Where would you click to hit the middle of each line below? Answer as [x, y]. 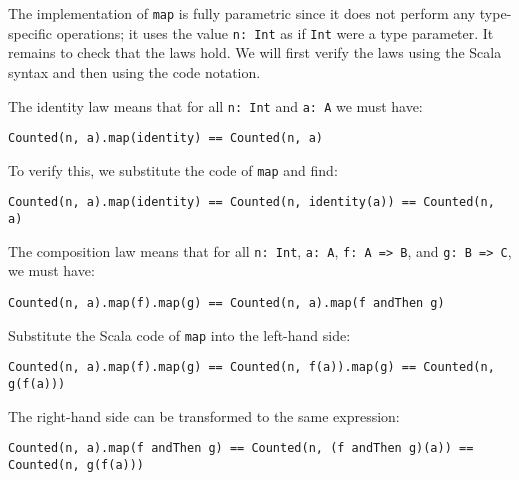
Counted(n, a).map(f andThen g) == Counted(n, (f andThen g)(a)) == [241, 448]
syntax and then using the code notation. [134, 71]
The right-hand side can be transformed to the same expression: [204, 415]
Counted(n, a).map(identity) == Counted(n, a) [165, 138]
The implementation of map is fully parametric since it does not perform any [242, 13]
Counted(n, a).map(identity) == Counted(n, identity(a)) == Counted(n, [251, 202]
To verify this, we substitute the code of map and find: [173, 169]
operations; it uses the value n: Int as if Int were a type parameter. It [275, 32]
